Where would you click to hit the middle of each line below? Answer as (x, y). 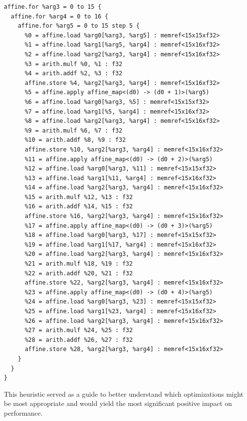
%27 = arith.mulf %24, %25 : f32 (79, 330)
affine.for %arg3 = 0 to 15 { (53, 7)
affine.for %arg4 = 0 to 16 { (60, 16)
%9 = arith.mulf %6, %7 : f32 (73, 130)
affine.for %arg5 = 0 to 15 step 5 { (79, 26)
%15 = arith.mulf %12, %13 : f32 (79, 197)
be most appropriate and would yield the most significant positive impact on (118, 403)
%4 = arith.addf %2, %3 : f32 (73, 74)
